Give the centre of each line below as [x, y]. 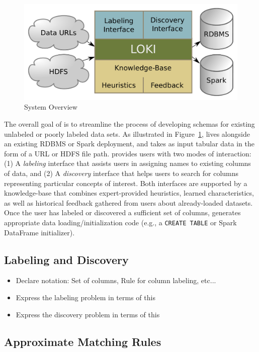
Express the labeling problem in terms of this [85, 297]
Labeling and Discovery [66, 259]
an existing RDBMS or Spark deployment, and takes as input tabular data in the [129, 144]
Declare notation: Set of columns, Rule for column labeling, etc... [116, 280]
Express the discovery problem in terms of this [88, 314]
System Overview [51, 107]
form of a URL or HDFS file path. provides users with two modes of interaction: [128, 153]
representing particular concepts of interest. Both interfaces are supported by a [126, 183]
